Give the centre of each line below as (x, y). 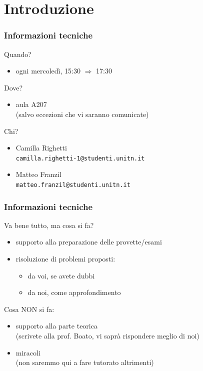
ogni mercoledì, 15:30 (48, 71)
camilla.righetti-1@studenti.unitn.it (80, 158)
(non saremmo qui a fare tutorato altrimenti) (85, 362)
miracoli (28, 352)
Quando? (18, 54)
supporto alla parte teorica (56, 326)
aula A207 (31, 104)
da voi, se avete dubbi (61, 275)
